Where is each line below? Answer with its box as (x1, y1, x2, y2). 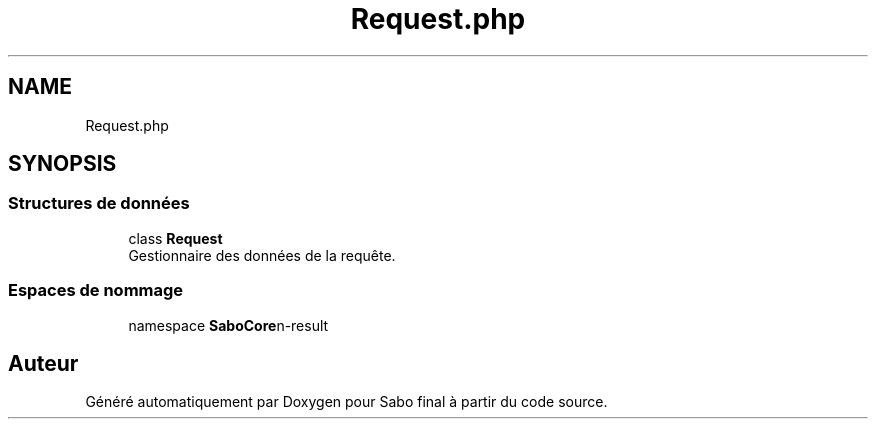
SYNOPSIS (8, 151, 117, 177)
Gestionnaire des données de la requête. (128, 246, 396, 264)
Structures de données (8, 193, 190, 214)
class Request (128, 229, 223, 247)
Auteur (8, 350, 79, 376)
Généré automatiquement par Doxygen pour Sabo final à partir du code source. (85, 393, 608, 411)
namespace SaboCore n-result (128, 316, 329, 334)
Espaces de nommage (8, 280, 184, 301)
